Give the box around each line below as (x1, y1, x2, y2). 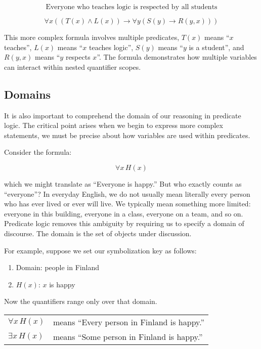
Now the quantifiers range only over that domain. (4, 296, 157, 307)
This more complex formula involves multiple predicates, (4, 32, 180, 42)
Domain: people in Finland (16, 262, 99, 273)
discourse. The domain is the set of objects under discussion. (4, 228, 192, 238)
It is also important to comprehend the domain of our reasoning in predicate (4, 110, 241, 120)
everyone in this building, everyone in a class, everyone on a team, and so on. (4, 208, 243, 219)
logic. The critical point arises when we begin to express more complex (4, 120, 223, 130)
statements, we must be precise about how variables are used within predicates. (4, 129, 250, 140)
